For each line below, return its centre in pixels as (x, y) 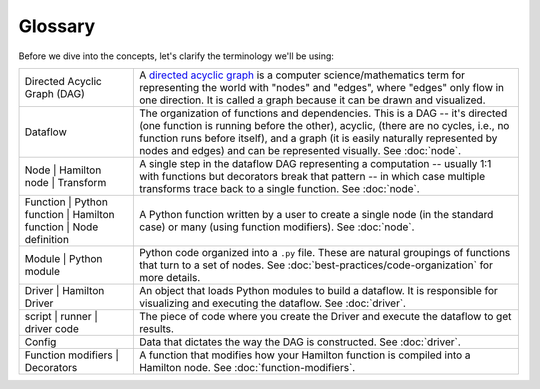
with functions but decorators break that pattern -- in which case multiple (311, 176)
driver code (51, 328)
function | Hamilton (69, 214)
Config (40, 342)
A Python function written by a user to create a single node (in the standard (316, 214)
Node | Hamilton (63, 170)
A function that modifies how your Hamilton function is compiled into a (304, 355)
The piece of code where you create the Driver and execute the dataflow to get (325, 316)
